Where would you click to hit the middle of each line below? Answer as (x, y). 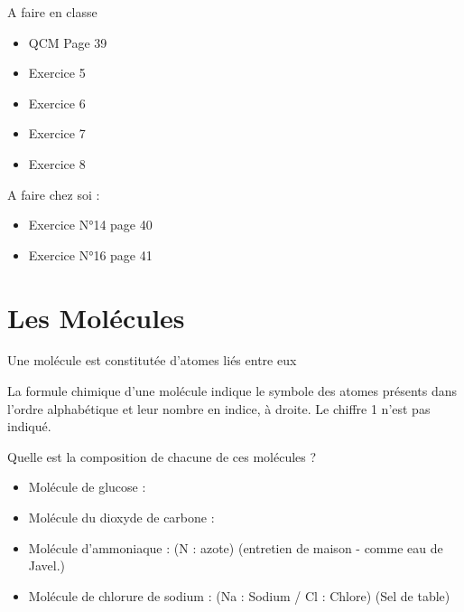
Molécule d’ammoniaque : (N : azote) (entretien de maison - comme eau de (236, 547)
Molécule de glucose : (87, 487)
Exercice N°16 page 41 (90, 254)
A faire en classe (52, 12)
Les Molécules (96, 317)
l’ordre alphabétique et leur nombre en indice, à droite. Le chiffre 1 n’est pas (219, 408)
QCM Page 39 (68, 42)
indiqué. (29, 426)
